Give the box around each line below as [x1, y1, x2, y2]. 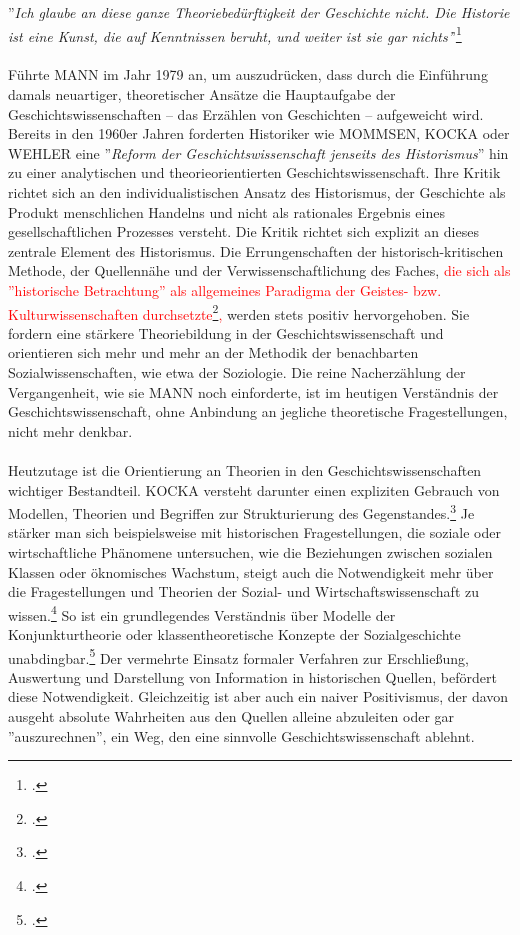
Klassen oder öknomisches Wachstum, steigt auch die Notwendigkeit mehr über [8, 561, 494, 582]
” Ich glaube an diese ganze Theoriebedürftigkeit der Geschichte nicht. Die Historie [8, 2, 510, 22]
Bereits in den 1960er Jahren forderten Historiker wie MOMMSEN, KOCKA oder [8, 123, 510, 144]
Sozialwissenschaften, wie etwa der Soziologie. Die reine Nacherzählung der [8, 362, 466, 382]
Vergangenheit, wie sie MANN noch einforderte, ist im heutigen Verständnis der [8, 381, 499, 402]
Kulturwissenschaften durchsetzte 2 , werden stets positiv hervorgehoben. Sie [8, 300, 470, 324]
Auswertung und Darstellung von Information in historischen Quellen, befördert [8, 666, 497, 687]
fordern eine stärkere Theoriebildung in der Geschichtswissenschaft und [8, 322, 444, 343]
